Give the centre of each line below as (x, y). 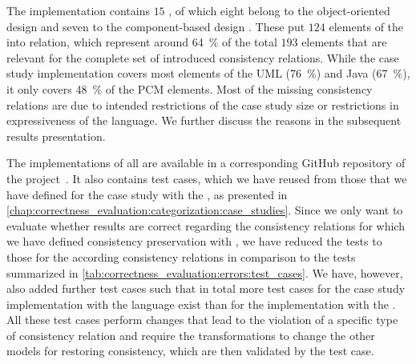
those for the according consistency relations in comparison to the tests (181, 256)
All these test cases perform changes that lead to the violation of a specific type (202, 320)
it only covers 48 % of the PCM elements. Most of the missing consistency (190, 88)
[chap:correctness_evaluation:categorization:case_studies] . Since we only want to (205, 210)
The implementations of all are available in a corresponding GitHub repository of (206, 163)
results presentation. (56, 136)
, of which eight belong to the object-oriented (279, 10)
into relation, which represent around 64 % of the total (142, 42)
